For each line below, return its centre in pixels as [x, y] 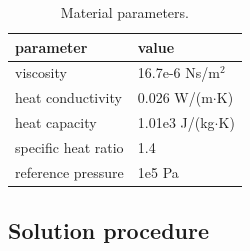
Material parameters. [124, 12]
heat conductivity [68, 97]
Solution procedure [109, 230]
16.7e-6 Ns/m [178, 72]
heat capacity [56, 122]
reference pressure [69, 171]
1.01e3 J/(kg [176, 122]
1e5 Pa [158, 171]
